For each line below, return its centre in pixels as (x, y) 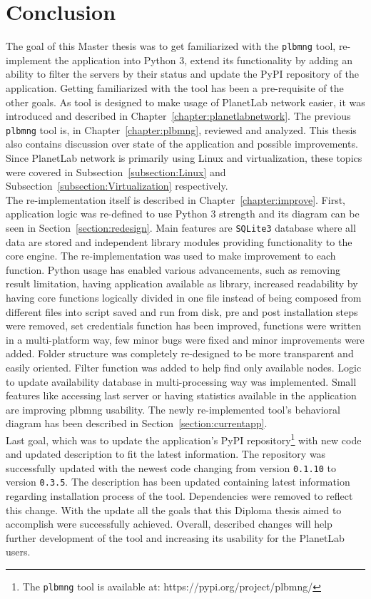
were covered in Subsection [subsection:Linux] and (116, 171)
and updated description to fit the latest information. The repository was (166, 454)
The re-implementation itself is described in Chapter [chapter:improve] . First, (176, 199)
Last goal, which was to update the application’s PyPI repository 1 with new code (184, 439)
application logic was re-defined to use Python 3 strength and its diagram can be (183, 214)
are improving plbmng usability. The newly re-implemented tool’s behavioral (173, 409)
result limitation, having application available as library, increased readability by (182, 283)
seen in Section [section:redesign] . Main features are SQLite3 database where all (181, 227)
